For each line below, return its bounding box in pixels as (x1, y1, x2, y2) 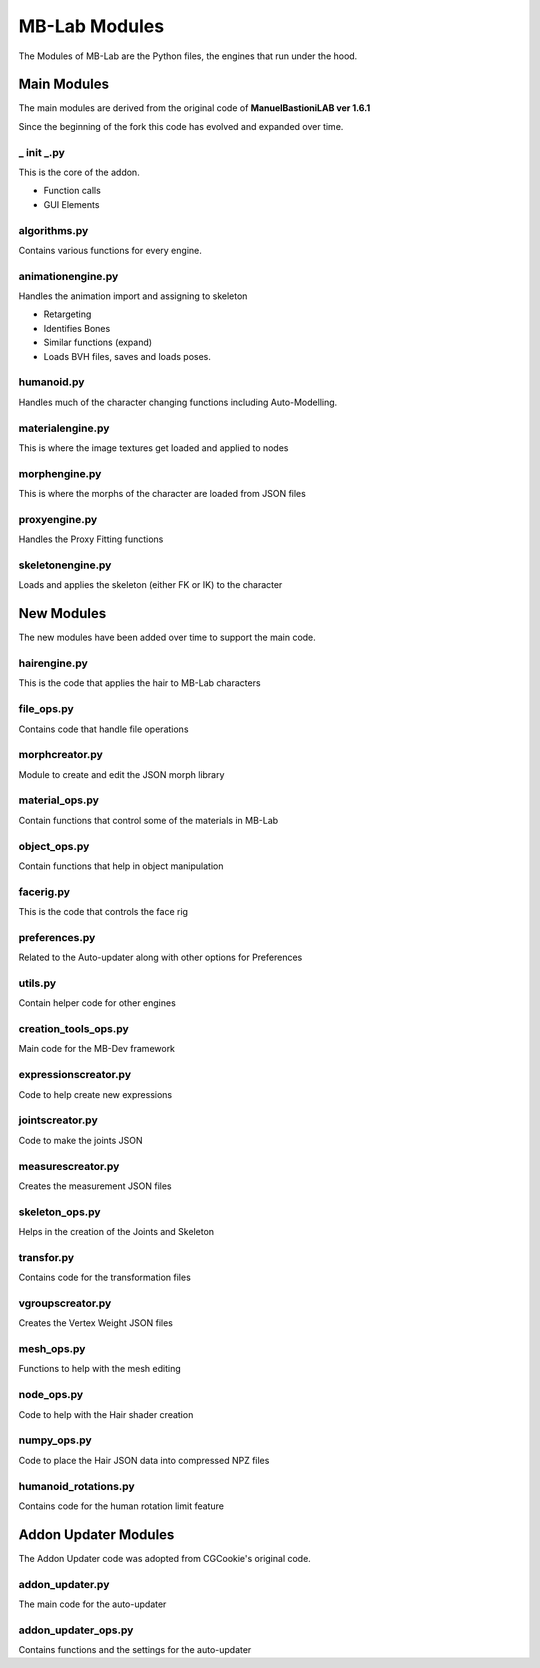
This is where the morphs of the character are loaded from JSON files (18, 488, 307, 500)
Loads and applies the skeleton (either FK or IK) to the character (18, 579, 283, 591)
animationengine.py (18, 269, 119, 283)
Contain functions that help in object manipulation (18, 860, 224, 872)
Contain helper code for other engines (18, 997, 177, 1009)
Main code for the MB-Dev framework (18, 1043, 175, 1055)
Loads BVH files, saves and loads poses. (43, 350, 212, 362)
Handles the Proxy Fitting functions (18, 533, 164, 545)
